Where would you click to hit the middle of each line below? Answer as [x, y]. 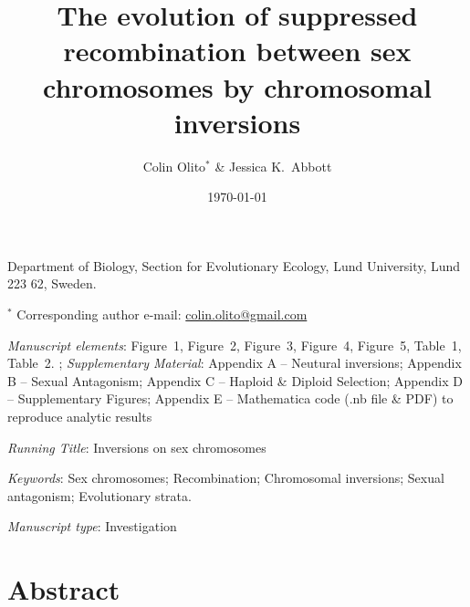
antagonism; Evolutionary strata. [99, 495]
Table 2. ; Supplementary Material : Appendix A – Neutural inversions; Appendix [235, 363]
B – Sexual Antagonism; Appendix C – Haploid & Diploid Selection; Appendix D [235, 380]
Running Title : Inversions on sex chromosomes [137, 447]
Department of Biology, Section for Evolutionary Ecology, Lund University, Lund [234, 265]
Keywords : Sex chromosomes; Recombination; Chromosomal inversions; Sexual [226, 478]
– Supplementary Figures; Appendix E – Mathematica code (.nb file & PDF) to [230, 398]
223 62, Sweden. [52, 283]
